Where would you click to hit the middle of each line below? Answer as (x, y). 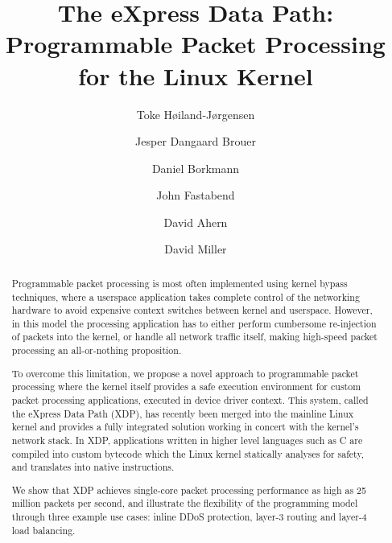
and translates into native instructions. (93, 467)
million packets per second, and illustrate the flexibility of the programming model (185, 503)
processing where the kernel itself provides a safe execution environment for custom (186, 387)
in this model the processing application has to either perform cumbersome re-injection (194, 323)
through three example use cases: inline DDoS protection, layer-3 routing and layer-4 (189, 517)
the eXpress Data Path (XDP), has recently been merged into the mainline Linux (183, 413)
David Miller (196, 249)
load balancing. (43, 530)
